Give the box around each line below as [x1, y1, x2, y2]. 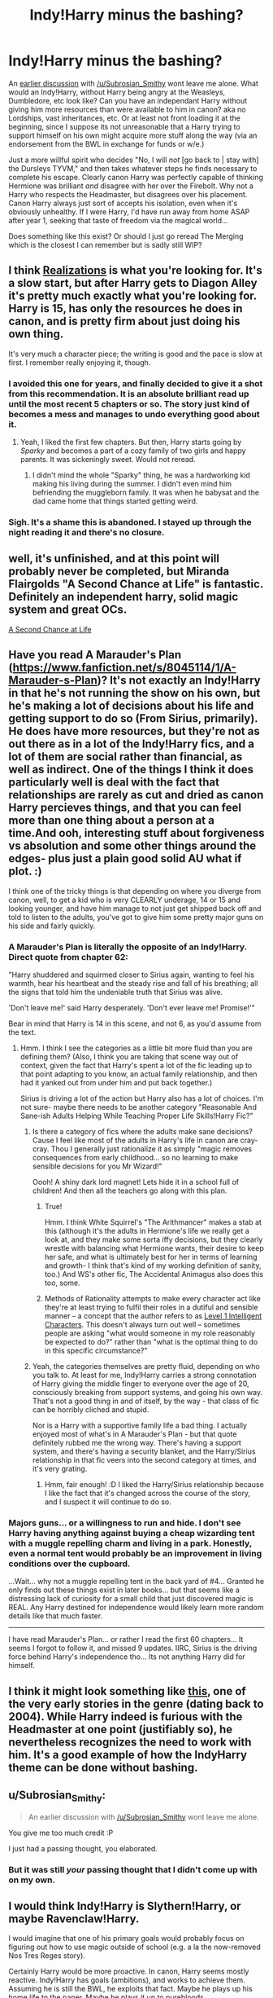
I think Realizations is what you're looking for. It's [8, 263, 262, 278]
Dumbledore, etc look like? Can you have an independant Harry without [8, 95, 248, 105]
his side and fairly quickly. [8, 921, 96, 931]
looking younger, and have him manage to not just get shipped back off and [8, 903, 262, 913]
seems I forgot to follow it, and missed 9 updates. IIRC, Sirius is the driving [8, 1644, 258, 1653]
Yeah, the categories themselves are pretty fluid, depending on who [32, 1361, 260, 1371]
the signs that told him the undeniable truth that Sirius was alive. [8, 987, 223, 997]
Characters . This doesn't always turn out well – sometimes [44, 1319, 240, 1329]
